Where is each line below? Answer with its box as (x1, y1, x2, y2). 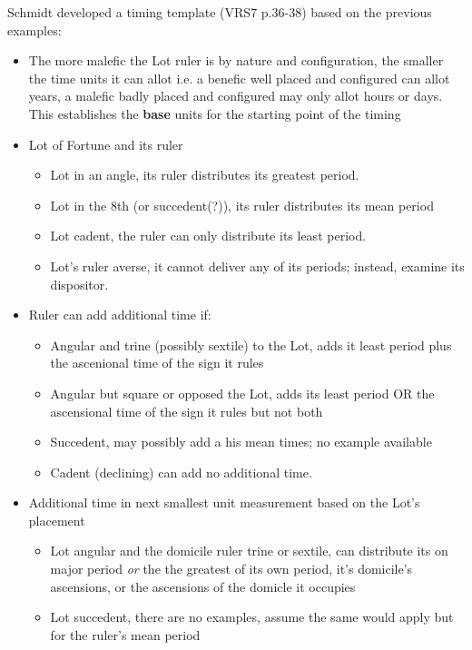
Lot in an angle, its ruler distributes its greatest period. (50, 165, 359, 184)
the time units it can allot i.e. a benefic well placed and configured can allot (28, 68, 450, 87)
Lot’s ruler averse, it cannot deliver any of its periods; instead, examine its (50, 256, 465, 275)
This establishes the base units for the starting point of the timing (28, 103, 401, 123)
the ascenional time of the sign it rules (50, 353, 264, 372)
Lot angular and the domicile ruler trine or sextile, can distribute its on (50, 541, 448, 560)
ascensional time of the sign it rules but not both (50, 401, 323, 420)
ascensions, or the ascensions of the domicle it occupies (50, 576, 356, 596)
